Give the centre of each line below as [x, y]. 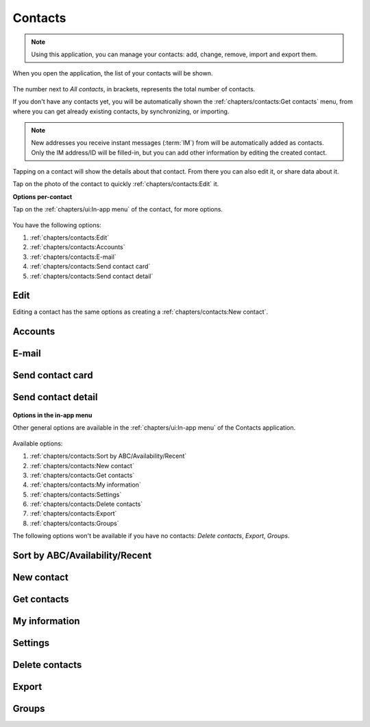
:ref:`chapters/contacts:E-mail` [73, 257]
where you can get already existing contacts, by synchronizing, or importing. [121, 111]
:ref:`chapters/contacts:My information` [86, 485]
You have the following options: [57, 225]
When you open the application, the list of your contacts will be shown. [113, 73]
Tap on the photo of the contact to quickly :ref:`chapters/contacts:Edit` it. [116, 184]
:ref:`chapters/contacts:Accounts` [77, 247]
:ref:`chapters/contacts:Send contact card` [90, 266]
